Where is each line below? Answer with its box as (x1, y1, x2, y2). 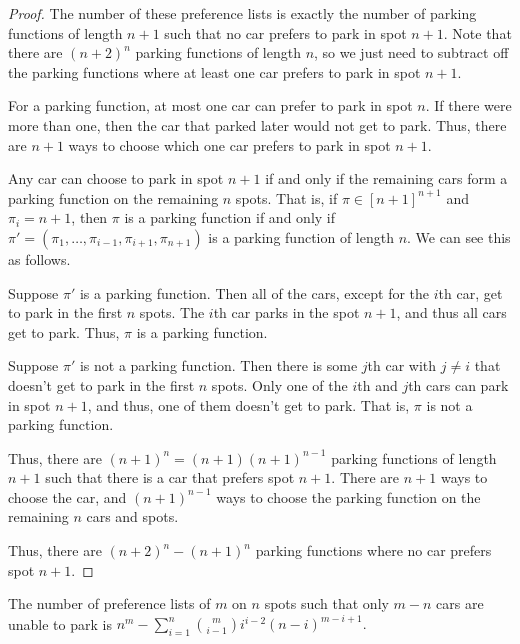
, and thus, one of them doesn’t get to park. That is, (87, 394, 410, 415)
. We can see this (407, 226, 511, 247)
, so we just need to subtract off (314, 42, 509, 63)
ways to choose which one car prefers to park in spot (68, 134, 391, 155)
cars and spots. (86, 506, 179, 527)
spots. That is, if (235, 187, 338, 208)
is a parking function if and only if (124, 207, 336, 228)
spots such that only (264, 593, 389, 614)
